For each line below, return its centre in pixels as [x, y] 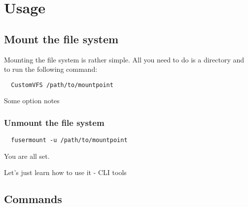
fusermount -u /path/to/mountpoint [69, 140]
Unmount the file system [54, 122]
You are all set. [27, 156]
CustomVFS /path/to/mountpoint [62, 85]
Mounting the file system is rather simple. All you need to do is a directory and [124, 59]
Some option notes [32, 101]
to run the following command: [51, 69]
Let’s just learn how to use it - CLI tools [65, 172]
